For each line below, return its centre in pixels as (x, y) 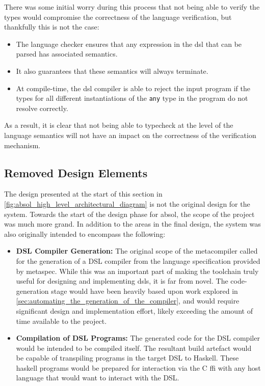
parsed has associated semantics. (67, 54)
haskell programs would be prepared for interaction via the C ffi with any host (138, 367)
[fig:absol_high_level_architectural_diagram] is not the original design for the (127, 203)
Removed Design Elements (76, 172)
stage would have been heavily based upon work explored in (144, 291)
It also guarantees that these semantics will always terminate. (112, 71)
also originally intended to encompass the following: (85, 233)
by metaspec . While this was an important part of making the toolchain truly (137, 271)
